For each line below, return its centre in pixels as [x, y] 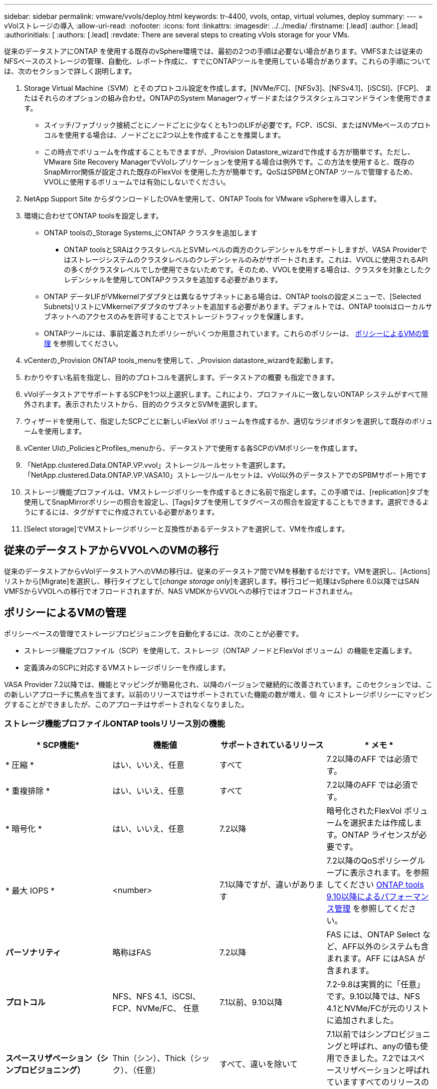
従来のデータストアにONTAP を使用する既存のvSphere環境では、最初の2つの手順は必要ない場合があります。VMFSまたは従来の [214, 51]
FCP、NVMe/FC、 [147, 1008]
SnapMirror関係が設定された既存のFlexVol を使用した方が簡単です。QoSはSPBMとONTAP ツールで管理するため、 [230, 172]
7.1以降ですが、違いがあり [268, 885]
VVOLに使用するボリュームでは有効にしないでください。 [137, 182]
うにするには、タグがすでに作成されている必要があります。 [121, 512]
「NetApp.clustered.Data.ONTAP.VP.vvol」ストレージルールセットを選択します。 [157, 465]
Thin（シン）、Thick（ [153, 1058]
